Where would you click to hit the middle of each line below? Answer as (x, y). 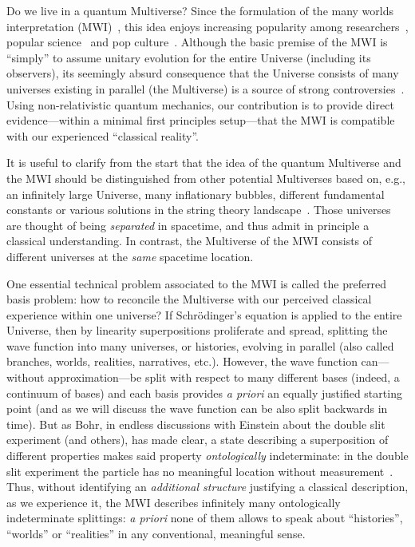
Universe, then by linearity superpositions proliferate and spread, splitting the (197, 330)
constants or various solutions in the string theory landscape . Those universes (199, 210)
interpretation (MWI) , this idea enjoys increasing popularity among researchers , (207, 26)
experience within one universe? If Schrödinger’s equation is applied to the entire (204, 314)
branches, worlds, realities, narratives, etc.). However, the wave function (182, 361)
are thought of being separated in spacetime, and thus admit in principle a (188, 225)
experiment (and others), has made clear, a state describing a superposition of (198, 440)
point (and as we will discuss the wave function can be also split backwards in (197, 408)
